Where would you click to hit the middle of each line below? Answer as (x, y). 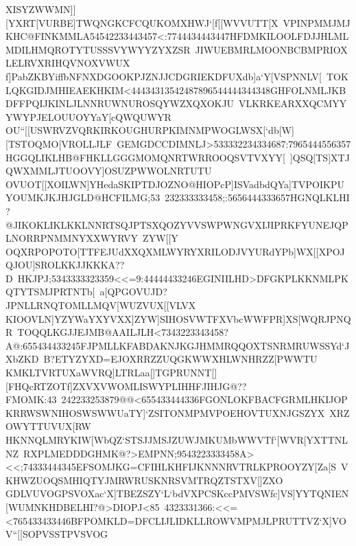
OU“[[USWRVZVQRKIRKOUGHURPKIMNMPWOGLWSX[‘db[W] (150, 130)
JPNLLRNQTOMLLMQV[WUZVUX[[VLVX (101, 305)
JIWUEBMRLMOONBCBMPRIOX (271, 49)
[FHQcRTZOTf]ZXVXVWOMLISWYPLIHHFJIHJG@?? (126, 386)
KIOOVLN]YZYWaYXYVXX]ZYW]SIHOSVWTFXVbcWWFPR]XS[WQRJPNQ (178, 318)
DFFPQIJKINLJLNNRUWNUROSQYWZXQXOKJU (120, 103)
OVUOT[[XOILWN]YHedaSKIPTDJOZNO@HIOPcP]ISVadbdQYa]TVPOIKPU (175, 184)
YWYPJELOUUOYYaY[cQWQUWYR (88, 116)
